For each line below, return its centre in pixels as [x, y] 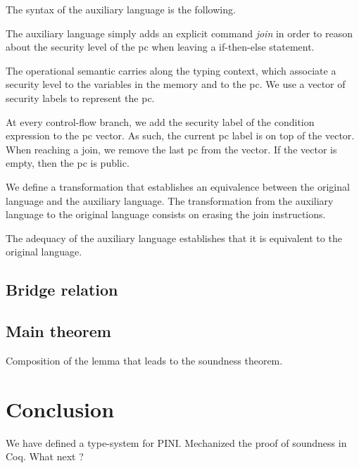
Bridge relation [62, 290]
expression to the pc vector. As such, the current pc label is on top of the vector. [180, 135]
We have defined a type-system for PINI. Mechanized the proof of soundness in [176, 442]
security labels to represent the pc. [80, 97]
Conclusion [60, 409]
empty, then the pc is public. [68, 163]
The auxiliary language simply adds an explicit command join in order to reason [179, 33]
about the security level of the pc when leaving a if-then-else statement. [160, 47]
